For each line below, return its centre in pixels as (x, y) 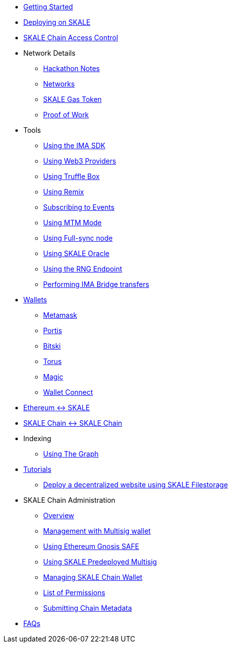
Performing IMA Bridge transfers (96, 284)
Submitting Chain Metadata (88, 608)
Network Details (50, 53)
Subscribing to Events (79, 207)
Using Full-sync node (78, 238)
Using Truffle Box (71, 176)
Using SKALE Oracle (76, 253)
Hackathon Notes (72, 68)
